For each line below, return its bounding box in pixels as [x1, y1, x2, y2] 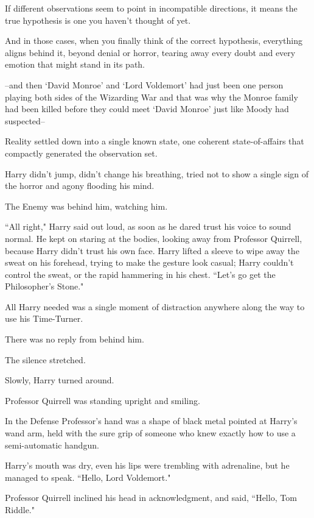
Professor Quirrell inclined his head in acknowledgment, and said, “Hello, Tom [5, 491, 297, 504]
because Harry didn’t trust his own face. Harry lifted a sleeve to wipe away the [5, 244, 299, 257]
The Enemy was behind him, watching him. [5, 199, 168, 212]
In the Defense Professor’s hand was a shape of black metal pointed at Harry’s [5, 414, 298, 427]
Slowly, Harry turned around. [5, 374, 114, 386]
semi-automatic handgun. [5, 438, 99, 451]
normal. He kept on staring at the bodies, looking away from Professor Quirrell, [5, 232, 302, 244]
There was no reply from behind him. [5, 333, 144, 346]
